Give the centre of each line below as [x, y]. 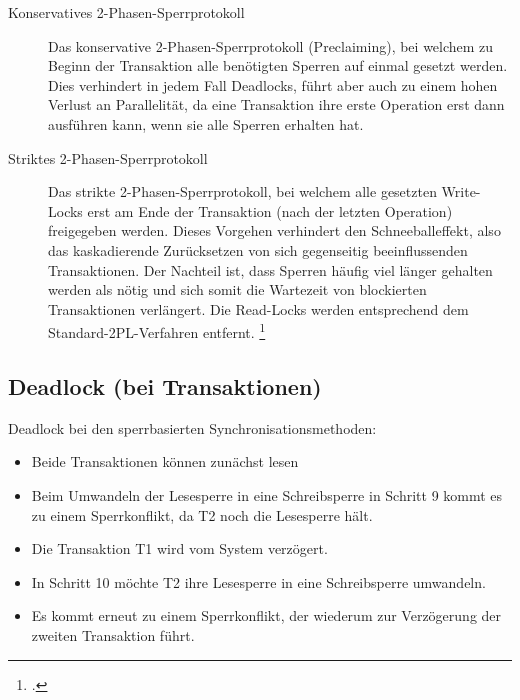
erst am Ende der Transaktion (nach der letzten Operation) [270, 210]
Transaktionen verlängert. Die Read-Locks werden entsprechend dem [258, 308]
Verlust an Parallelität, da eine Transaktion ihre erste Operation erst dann [276, 104]
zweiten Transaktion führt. [113, 634]
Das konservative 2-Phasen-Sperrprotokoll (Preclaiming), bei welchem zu [271, 45]
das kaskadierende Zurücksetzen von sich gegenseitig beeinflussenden [258, 249]
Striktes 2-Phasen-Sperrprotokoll [108, 157]
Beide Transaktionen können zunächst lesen [165, 461]
